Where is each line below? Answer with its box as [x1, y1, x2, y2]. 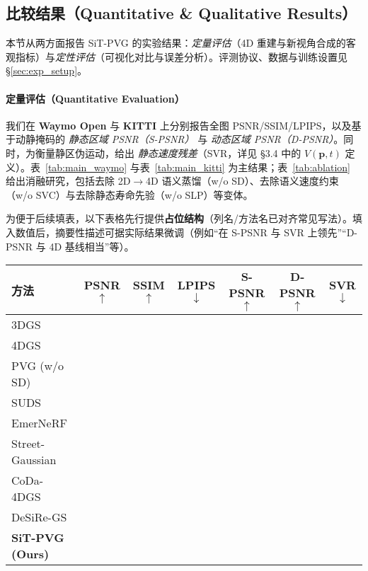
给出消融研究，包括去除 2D [6, 173, 131, 188]
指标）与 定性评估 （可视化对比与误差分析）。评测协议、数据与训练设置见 [15, 49, 347, 64]
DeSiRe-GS [11, 509, 67, 526]
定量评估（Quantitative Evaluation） [6, 91, 185, 105]
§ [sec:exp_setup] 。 [6, 63, 88, 78]
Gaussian [11, 451, 57, 468]
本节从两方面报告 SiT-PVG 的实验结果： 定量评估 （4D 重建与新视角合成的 [6, 35, 346, 50]
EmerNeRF [11, 415, 67, 432]
